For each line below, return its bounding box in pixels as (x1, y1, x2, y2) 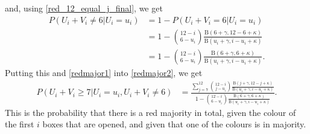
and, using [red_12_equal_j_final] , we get (5, 2, 163, 14)
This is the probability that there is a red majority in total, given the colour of (5, 106, 296, 118)
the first (5, 118, 34, 130)
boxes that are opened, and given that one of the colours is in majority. (42, 118, 306, 130)
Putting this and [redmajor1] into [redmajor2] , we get (5, 66, 203, 79)
